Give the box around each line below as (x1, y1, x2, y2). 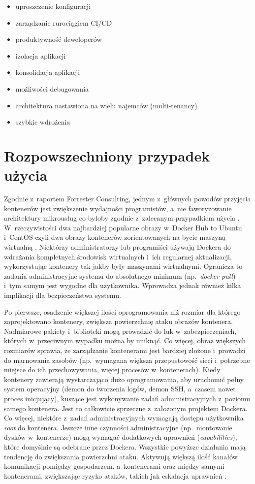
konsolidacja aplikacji (15, 67, 80, 77)
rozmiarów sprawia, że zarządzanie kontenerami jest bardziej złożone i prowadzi (4, 345, 246, 355)
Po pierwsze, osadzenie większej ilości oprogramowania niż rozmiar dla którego (4, 306, 241, 317)
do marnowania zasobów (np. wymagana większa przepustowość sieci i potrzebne (4, 355, 250, 365)
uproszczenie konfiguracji (15, 1, 91, 11)
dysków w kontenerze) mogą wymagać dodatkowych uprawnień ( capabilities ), (4, 432, 237, 442)
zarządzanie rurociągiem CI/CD (15, 17, 112, 28)
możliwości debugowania (15, 83, 89, 94)
